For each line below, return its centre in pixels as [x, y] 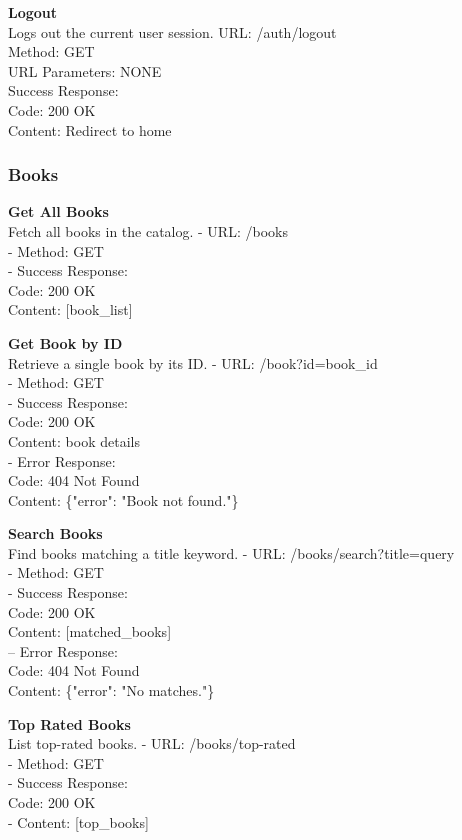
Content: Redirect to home [90, 129]
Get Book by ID [65, 342]
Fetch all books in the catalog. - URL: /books [148, 230]
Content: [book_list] [70, 309]
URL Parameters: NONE [85, 70]
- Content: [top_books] [78, 821]
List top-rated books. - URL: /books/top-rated [152, 743]
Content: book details [74, 440]
